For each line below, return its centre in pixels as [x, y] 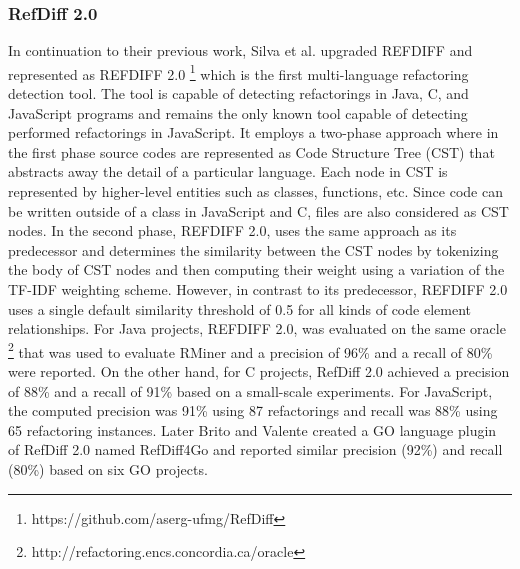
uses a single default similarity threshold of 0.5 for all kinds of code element [239, 308]
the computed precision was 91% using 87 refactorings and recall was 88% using [253, 410]
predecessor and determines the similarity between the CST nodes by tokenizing [253, 249]
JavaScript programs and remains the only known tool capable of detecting [238, 112]
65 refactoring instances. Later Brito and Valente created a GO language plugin [252, 429]
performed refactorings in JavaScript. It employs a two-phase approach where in [253, 132]
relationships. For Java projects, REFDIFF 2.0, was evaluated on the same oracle [257, 328]
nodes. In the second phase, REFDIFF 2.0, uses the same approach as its [232, 230]
